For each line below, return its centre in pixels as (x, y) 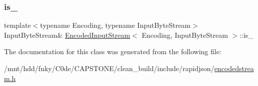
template (17, 25)
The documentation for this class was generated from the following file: (113, 51)
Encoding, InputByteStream (185, 35)
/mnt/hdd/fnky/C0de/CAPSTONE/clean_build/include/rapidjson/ (109, 68)
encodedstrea (234, 68)
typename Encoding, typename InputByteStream (115, 25)
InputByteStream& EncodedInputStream (67, 35)
